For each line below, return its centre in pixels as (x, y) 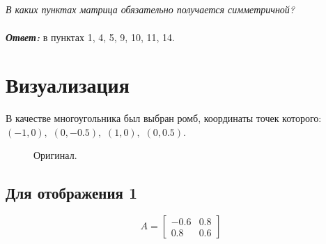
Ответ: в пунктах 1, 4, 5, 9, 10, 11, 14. (90, 37)
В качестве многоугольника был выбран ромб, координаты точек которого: (164, 118)
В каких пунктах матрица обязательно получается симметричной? (150, 9)
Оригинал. (55, 155)
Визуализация (68, 85)
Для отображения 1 (72, 193)
